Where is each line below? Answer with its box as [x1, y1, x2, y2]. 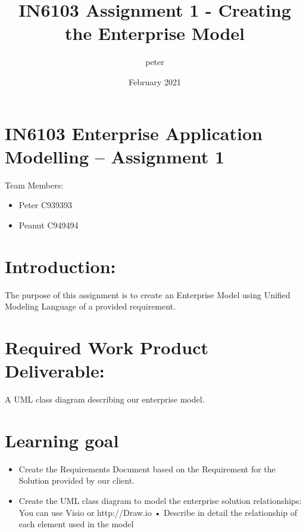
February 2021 [129, 75, 181, 88]
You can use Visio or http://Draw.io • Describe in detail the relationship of [18, 506, 297, 518]
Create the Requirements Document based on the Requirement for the [18, 462, 276, 475]
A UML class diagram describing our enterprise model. [5, 393, 205, 406]
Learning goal [5, 428, 119, 452]
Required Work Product [5, 335, 208, 359]
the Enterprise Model [64, 21, 245, 45]
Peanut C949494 [18, 218, 79, 231]
